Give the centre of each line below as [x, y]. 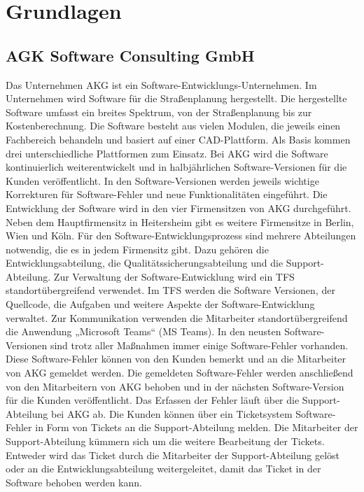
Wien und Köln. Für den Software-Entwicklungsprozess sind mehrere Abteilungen [181, 236]
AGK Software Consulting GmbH [130, 55]
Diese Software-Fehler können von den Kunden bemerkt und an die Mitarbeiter [176, 359]
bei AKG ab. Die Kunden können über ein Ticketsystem [171, 413]
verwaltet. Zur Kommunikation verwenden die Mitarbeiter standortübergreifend [177, 317]
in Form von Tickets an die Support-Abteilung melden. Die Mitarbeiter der [197, 427]
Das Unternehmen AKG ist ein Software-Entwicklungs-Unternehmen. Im [161, 84]
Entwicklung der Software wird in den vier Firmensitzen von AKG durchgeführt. [178, 208]
